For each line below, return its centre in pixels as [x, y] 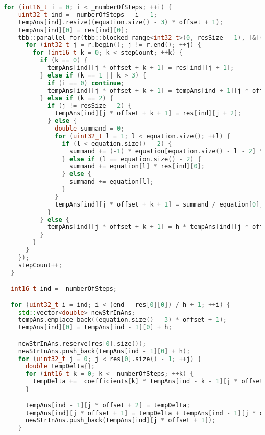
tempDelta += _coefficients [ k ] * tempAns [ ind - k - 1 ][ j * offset [148, 382]
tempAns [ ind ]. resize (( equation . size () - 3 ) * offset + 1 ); [121, 22]
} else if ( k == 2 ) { [77, 98]
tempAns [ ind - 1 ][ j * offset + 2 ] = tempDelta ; [108, 405]
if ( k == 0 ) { [64, 60]
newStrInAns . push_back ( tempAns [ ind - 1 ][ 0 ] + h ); [104, 351]
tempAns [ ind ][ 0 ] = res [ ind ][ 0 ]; [73, 30]
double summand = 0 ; [90, 129]
